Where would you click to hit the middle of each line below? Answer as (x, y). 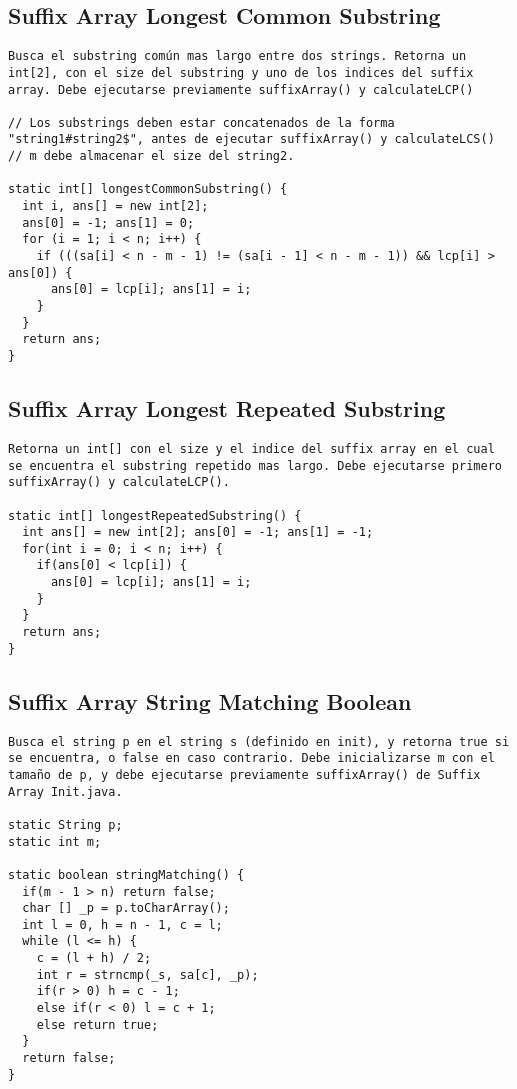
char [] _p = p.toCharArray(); (126, 908)
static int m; (55, 841)
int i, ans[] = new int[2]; (115, 206)
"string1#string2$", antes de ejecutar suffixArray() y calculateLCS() (251, 139)
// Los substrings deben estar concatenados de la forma (201, 122)
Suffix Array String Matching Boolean (210, 700)
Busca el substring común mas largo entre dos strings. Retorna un (237, 56)
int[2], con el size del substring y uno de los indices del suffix (241, 72)
